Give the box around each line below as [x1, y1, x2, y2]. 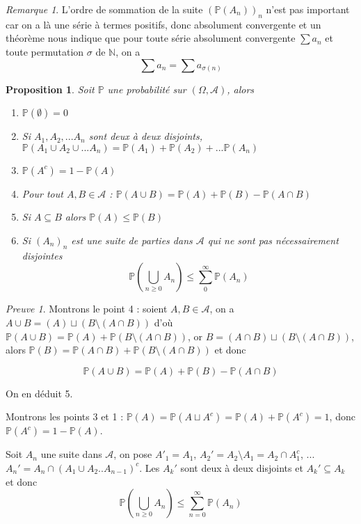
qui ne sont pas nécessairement [207, 232, 339, 247]
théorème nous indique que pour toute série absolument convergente [6, 31, 296, 45]
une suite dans [40, 447, 102, 461]
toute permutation [6, 44, 84, 58]
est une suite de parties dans [71, 232, 193, 247]
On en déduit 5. [6, 386, 73, 400]
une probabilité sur [107, 81, 186, 96]
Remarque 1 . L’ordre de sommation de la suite [6, 2, 203, 16]
